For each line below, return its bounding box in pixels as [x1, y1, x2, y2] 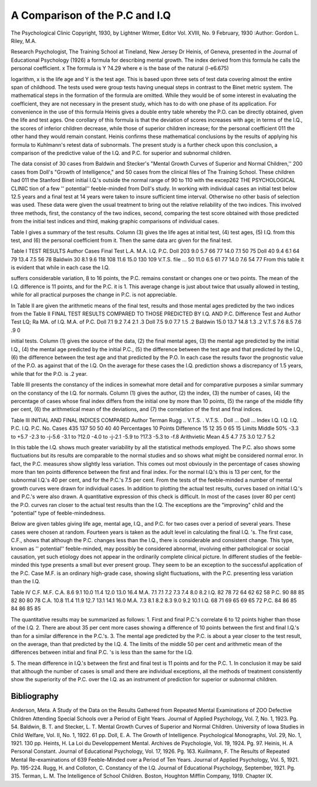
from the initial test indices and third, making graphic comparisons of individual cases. [11, 218, 220, 225]
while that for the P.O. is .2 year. [11, 370, 88, 377]
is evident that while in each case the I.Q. [11, 264, 110, 271]
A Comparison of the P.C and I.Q [11, 9, 171, 22]
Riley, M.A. [11, 37, 37, 44]
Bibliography [11, 691, 59, 701]
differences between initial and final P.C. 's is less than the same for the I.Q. [11, 649, 193, 656]
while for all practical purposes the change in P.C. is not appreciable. [11, 291, 177, 298]
